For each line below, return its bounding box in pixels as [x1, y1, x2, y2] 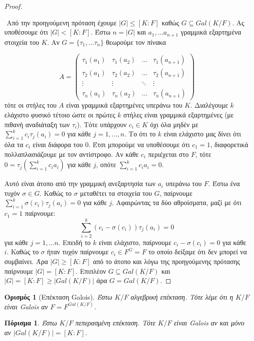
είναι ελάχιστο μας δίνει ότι [163, 129, 241, 139]
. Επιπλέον [75, 265, 106, 276]
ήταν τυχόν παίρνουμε [47, 246, 109, 257]
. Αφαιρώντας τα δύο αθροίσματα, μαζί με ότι [111, 197, 241, 208]
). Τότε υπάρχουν [77, 119, 127, 129]
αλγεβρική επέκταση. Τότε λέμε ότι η [130, 291, 234, 302]
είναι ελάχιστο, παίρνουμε [98, 237, 172, 247]
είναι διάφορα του [33, 139, 83, 149]
